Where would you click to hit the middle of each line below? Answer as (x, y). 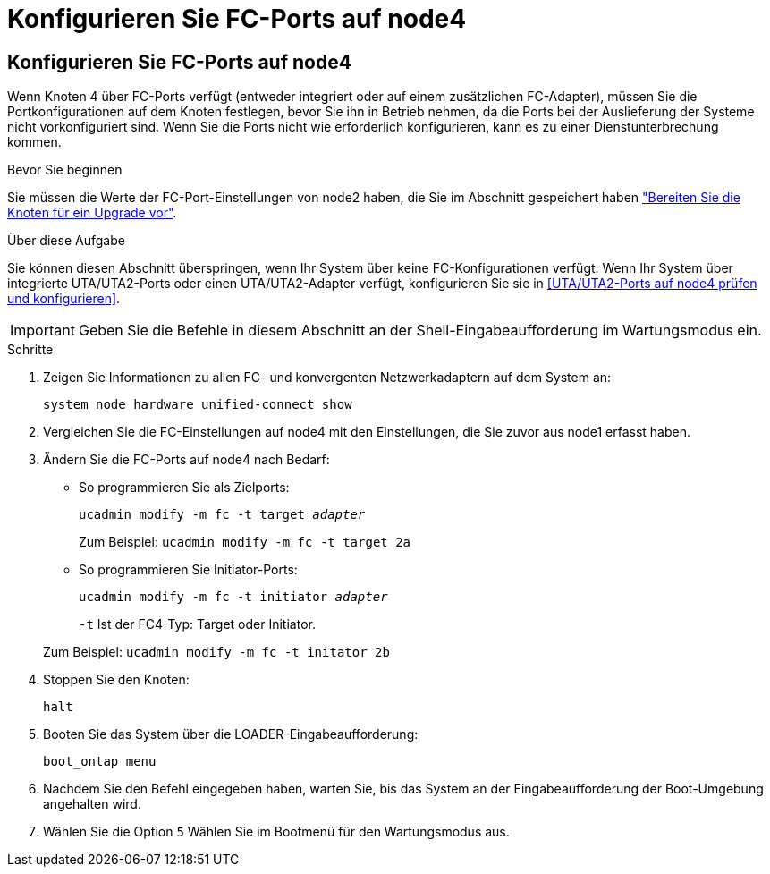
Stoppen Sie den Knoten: (116, 680)
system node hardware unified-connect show (198, 405)
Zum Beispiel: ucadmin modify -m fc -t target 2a (245, 542)
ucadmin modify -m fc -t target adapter (222, 515)
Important (42, 331)
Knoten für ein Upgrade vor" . (92, 213)
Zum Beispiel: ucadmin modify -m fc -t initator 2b (216, 652)
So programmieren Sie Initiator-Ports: (188, 570)
